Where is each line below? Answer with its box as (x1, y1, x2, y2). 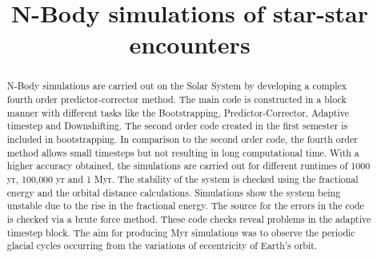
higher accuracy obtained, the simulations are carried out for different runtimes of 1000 (6, 159, 371, 173)
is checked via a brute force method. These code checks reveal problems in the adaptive (6, 212, 371, 225)
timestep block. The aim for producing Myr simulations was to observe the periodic (6, 225, 355, 239)
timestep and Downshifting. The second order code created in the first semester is (6, 119, 348, 133)
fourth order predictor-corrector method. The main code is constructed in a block (6, 93, 347, 106)
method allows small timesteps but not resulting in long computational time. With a (6, 145, 359, 159)
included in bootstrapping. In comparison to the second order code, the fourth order (6, 132, 358, 145)
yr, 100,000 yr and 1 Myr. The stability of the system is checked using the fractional (6, 172, 359, 185)
